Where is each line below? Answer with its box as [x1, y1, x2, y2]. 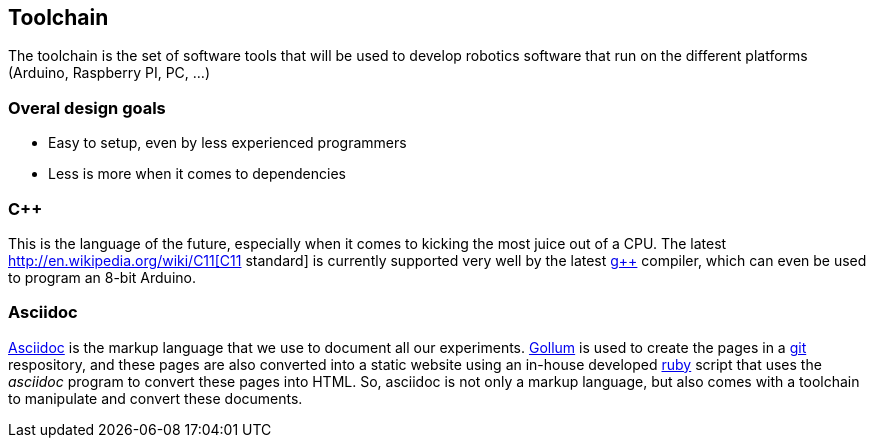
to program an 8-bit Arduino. [8, 268, 196, 286]
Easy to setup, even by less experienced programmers [48, 134, 407, 152]
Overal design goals [8, 97, 166, 118]
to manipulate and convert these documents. [8, 389, 303, 407]
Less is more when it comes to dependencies [48, 165, 346, 183]
